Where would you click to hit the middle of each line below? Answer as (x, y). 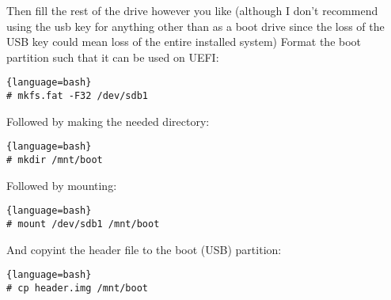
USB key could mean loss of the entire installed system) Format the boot (184, 42)
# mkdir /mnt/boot (55, 159)
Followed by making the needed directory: (108, 121)
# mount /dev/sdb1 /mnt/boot (83, 224)
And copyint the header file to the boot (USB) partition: (144, 249)
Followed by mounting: (62, 185)
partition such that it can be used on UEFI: (113, 57)
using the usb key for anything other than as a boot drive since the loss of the (195, 26)
